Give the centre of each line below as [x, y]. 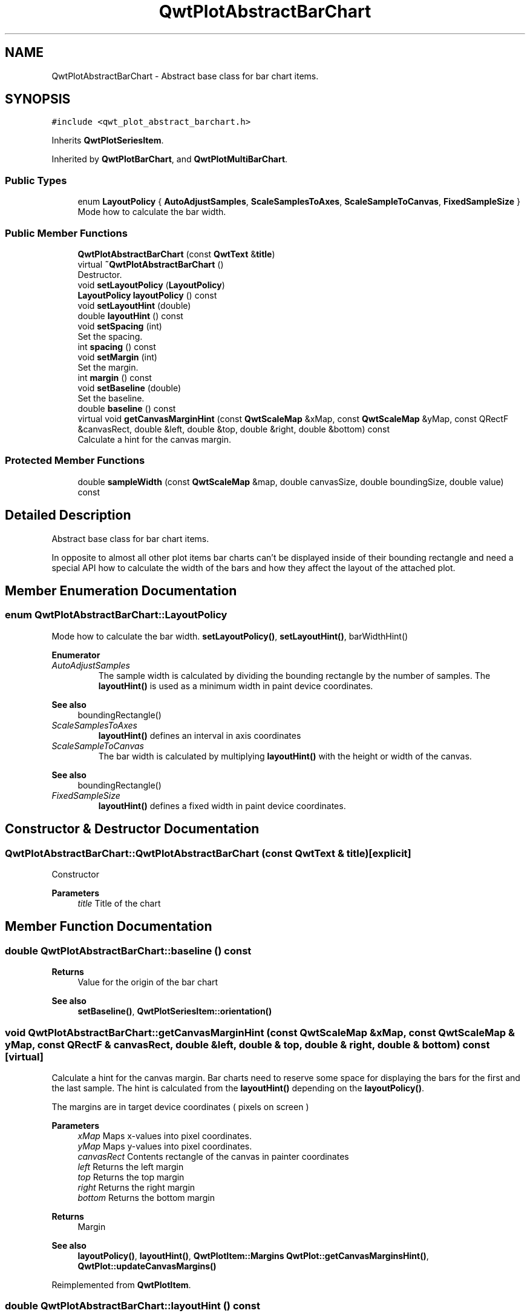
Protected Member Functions [75, 461]
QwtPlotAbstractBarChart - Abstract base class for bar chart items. [185, 76]
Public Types [36, 180]
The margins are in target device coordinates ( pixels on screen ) [180, 1106]
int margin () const [115, 377]
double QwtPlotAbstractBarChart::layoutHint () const [132, 1306]
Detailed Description [68, 515]
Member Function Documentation [109, 927]
